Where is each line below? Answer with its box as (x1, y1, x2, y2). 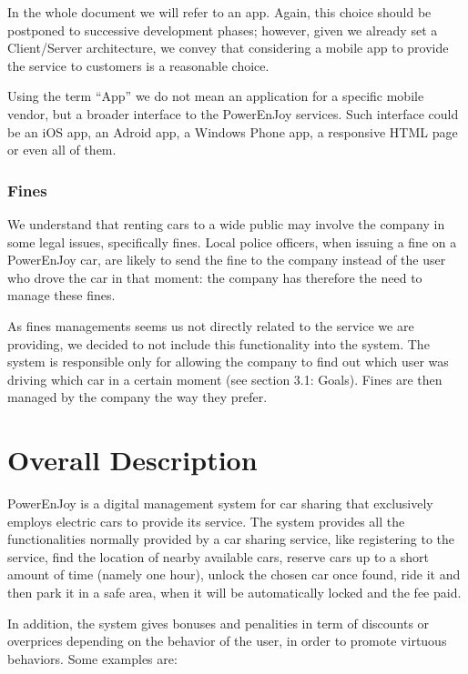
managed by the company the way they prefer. (7, 387, 268, 407)
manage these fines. (7, 286, 116, 305)
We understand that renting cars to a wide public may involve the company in (7, 214, 445, 233)
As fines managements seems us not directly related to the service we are (7, 316, 414, 335)
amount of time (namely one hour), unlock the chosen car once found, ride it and (7, 565, 461, 584)
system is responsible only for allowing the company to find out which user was (7, 352, 449, 371)
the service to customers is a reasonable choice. (7, 55, 270, 75)
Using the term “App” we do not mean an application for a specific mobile (7, 86, 424, 106)
